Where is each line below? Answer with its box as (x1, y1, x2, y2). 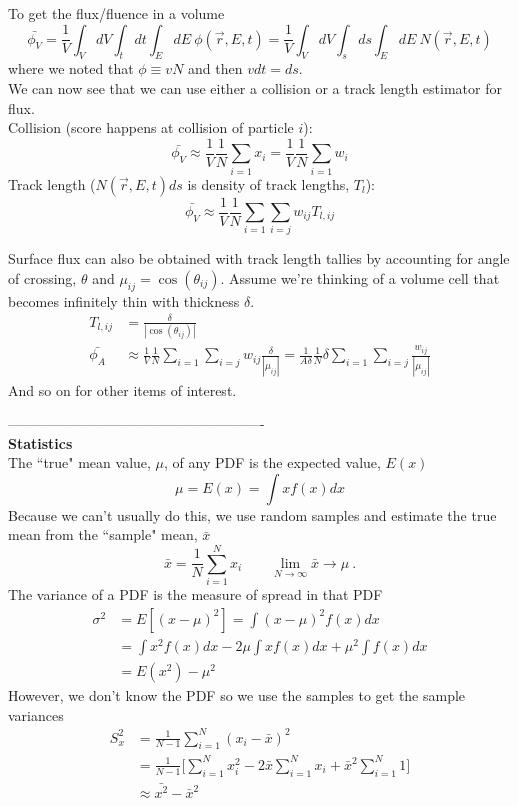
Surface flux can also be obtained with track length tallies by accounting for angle (8, 248, 510, 269)
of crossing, (8, 267, 77, 288)
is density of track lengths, (187, 173, 350, 194)
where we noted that (8, 58, 134, 79)
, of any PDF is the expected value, (164, 452, 381, 473)
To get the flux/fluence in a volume (8, 3, 225, 23)
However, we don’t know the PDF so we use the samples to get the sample (8, 684, 466, 705)
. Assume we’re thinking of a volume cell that (220, 267, 500, 288)
